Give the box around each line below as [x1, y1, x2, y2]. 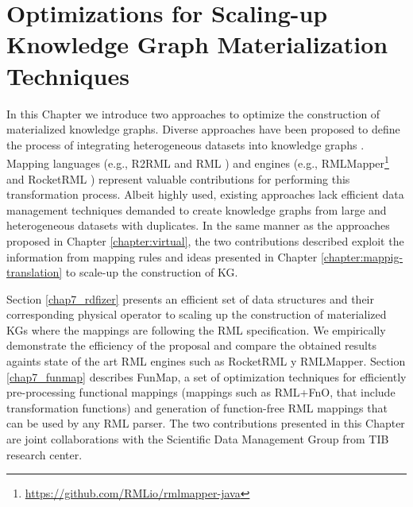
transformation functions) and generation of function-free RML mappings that [6, 399, 388, 416]
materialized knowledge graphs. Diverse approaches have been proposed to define [6, 121, 400, 137]
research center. [6, 446, 83, 462]
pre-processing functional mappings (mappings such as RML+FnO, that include [6, 384, 396, 401]
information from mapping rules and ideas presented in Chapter [6, 248, 318, 265]
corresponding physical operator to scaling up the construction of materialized [6, 306, 387, 323]
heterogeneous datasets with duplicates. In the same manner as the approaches [6, 217, 390, 234]
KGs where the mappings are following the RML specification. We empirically [6, 321, 386, 338]
